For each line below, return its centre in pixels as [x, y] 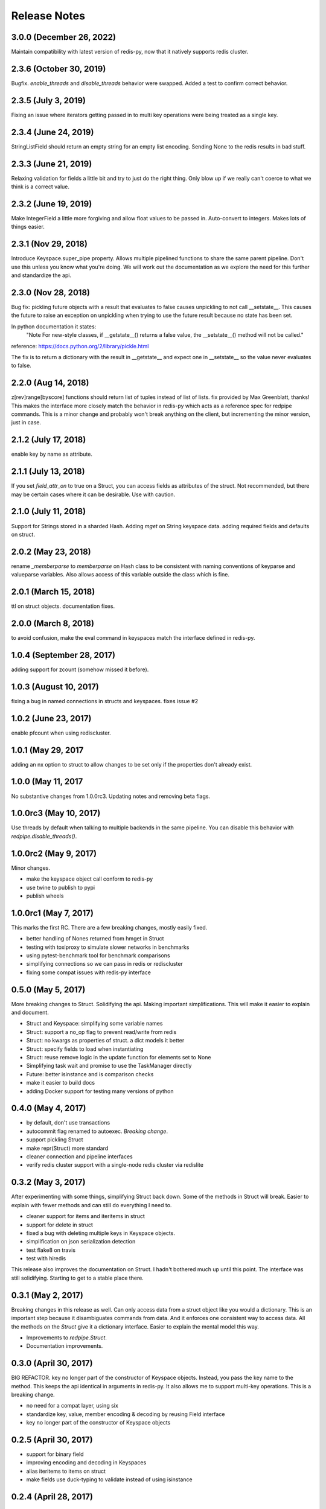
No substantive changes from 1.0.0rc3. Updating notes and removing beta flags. [111, 796]
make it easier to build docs [61, 1083]
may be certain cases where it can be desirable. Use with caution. [93, 494]
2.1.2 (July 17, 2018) [49, 440]
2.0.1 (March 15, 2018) [53, 592]
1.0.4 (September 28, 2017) [63, 655]
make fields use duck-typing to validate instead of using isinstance [109, 1479]
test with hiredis [46, 1259]
